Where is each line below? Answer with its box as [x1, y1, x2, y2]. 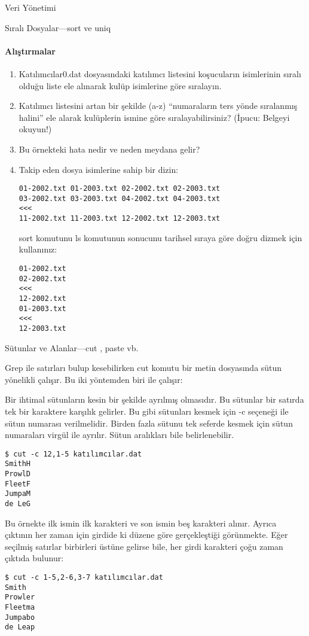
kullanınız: [19, 243, 57, 255]
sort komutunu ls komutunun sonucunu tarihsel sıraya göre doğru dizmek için [19, 231, 302, 244]
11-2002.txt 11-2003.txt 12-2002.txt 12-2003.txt [19, 214, 221, 223]
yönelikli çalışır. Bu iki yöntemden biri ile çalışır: [5, 373, 183, 385]
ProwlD [5, 470, 30, 479]
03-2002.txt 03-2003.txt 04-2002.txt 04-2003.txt [19, 194, 221, 203]
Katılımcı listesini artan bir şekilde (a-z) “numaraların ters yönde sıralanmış [19, 99, 298, 112]
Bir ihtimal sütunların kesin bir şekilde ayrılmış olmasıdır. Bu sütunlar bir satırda [5, 393, 304, 406]
